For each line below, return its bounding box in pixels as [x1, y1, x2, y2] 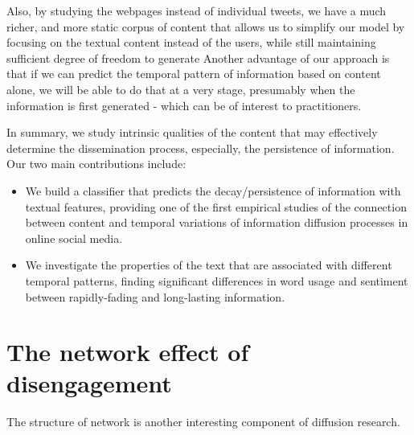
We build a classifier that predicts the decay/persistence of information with [25, 182, 401, 199]
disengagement [6, 367, 172, 400]
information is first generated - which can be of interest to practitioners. [6, 96, 362, 113]
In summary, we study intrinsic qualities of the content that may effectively [6, 124, 378, 141]
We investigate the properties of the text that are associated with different [25, 256, 392, 273]
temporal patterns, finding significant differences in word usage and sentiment [25, 272, 408, 289]
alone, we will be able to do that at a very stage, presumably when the [6, 80, 355, 97]
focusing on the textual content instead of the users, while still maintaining [6, 34, 376, 51]
